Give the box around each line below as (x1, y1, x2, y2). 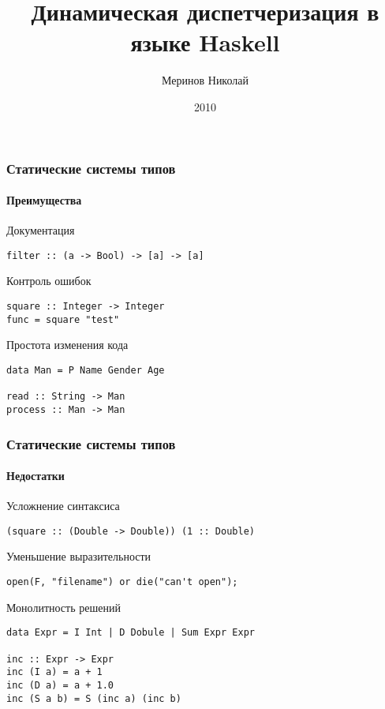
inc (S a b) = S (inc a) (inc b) (6, 692, 181, 704)
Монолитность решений (6, 598, 121, 615)
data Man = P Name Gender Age (6, 364, 165, 376)
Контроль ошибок (6, 272, 92, 289)
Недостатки (6, 467, 65, 484)
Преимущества (6, 192, 82, 208)
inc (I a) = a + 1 (6, 666, 103, 678)
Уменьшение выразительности (6, 548, 151, 565)
